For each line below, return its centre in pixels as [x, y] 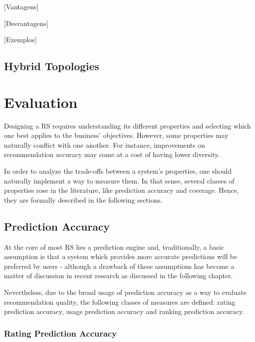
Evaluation [41, 102]
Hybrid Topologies [52, 66]
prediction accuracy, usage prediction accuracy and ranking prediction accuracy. [124, 311]
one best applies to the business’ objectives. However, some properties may [116, 135]
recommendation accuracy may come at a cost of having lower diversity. [112, 154]
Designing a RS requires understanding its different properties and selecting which [127, 125]
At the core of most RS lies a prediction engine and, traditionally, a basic [114, 247]
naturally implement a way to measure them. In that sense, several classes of [119, 180]
